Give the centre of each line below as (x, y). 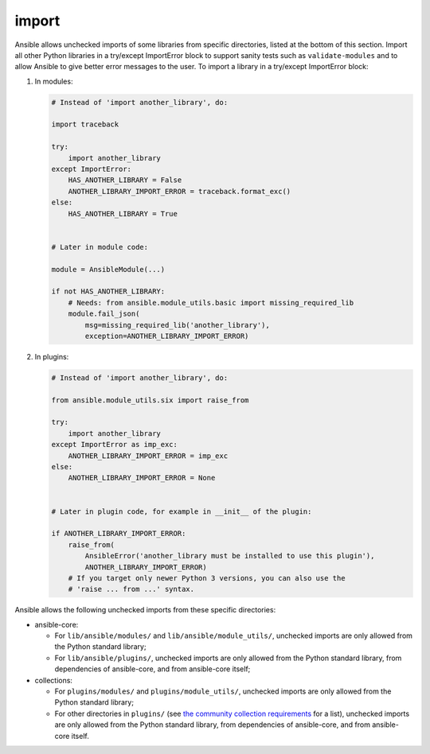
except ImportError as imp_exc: (115, 445)
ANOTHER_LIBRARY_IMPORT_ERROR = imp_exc (148, 456)
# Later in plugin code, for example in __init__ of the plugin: (182, 511)
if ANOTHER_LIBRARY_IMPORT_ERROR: (119, 534)
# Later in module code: (100, 247)
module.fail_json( (104, 314)
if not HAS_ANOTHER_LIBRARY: (108, 291)
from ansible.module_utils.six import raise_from (150, 400)
